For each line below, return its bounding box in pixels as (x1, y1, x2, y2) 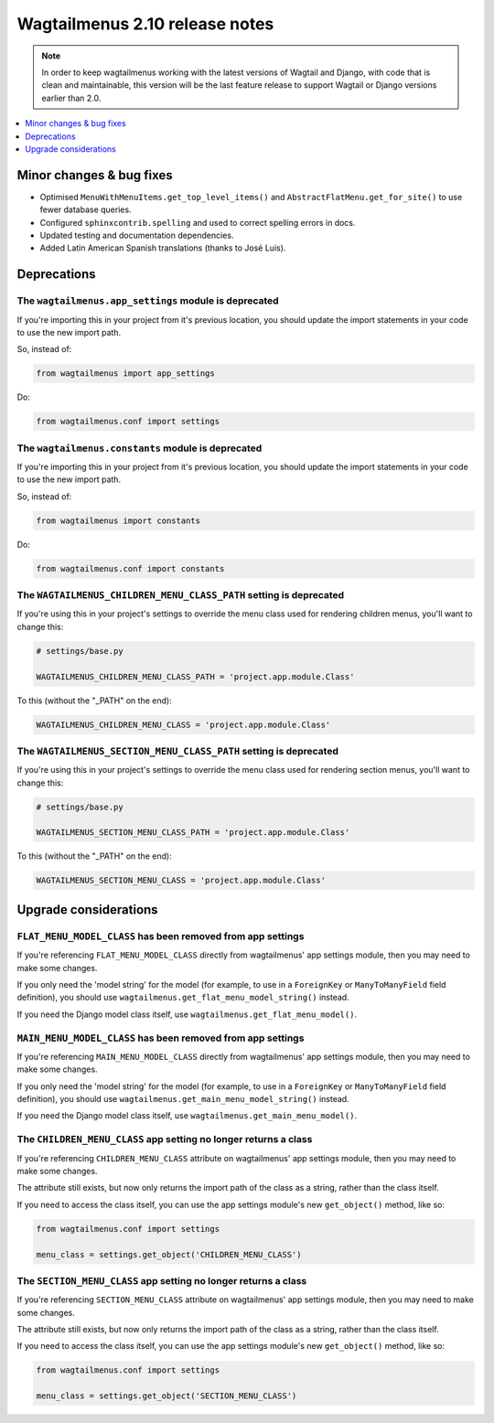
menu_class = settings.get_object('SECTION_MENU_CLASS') (36, 1391, 297, 1401)
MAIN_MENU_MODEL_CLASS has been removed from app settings (16, 1032, 305, 1044)
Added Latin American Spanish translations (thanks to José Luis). (39, 242, 286, 253)
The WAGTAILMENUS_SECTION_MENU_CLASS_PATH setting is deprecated (16, 744, 338, 757)
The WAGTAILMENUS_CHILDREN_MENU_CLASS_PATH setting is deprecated (16, 589, 345, 602)
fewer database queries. (39, 204, 132, 215)
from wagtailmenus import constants (36, 515, 201, 526)
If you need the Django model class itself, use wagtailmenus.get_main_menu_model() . (16, 1110, 357, 1121)
